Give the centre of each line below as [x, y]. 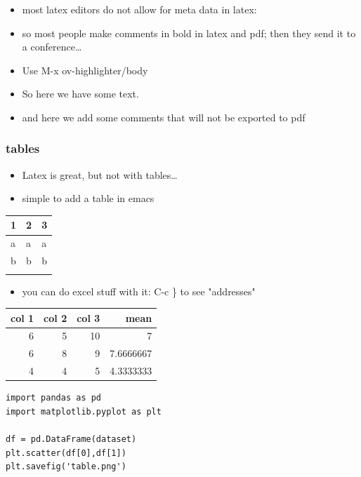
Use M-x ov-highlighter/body [85, 70]
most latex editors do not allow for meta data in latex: [139, 9]
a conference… [52, 47]
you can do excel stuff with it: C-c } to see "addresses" [139, 291]
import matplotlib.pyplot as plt [84, 411]
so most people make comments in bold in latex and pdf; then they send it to [189, 33]
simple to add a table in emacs [88, 198]
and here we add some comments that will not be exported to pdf [164, 117]
